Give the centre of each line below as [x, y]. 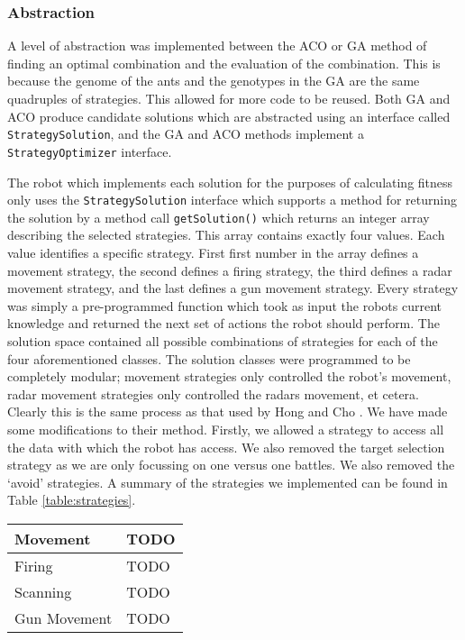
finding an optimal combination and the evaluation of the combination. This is [224, 63]
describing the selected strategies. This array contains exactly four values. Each [226, 235]
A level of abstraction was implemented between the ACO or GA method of [217, 46]
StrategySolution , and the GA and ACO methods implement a [186, 134]
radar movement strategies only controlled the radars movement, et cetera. [214, 393]
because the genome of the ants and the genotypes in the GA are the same [214, 81]
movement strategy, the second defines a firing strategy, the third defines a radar [230, 270]
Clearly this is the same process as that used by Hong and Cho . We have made [228, 411]
